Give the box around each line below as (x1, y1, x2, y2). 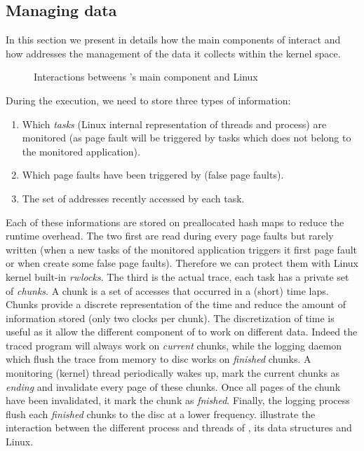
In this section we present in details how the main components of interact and (6, 32, 341, 47)
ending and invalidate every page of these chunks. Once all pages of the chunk (6, 379, 341, 394)
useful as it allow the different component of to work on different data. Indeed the (6, 324, 358, 339)
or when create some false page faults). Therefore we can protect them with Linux (6, 256, 359, 270)
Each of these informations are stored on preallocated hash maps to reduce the (6, 214, 344, 229)
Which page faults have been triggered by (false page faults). (22, 167, 284, 182)
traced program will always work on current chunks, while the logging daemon (6, 338, 342, 352)
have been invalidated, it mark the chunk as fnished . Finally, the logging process (6, 393, 350, 408)
